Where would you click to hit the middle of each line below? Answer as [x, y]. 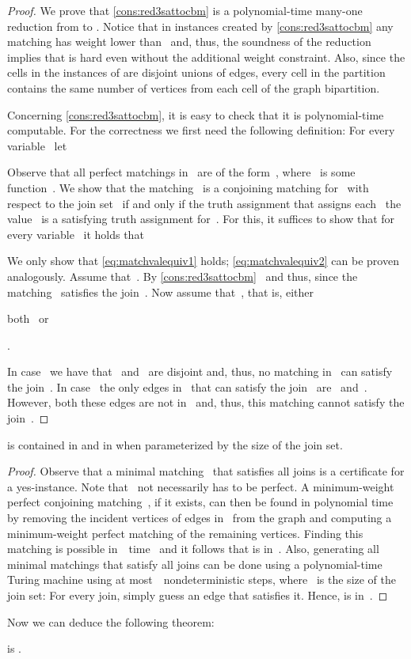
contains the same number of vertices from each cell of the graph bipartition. [194, 87]
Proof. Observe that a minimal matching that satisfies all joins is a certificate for [206, 471]
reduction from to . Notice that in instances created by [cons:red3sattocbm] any [200, 26]
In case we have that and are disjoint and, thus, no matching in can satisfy [200, 371]
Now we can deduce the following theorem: [111, 621]
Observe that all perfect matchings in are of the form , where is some [181, 172]
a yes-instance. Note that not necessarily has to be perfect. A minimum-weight [201, 486]
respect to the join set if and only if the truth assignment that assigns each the [204, 203]
